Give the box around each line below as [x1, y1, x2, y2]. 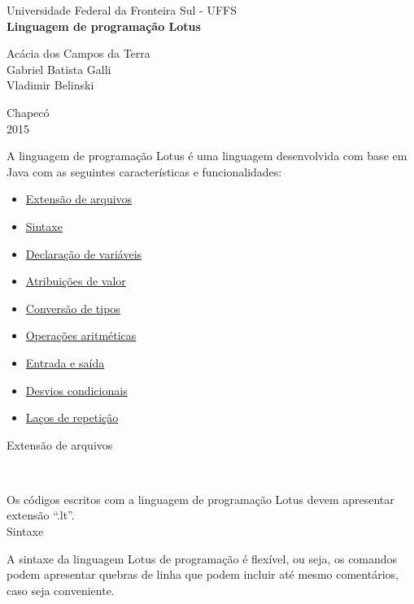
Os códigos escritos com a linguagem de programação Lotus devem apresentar [7, 490, 394, 507]
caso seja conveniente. [7, 581, 115, 598]
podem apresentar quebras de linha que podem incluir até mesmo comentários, [7, 566, 399, 583]
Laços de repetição [25, 409, 119, 426]
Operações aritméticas [25, 327, 137, 344]
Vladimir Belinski [7, 76, 94, 93]
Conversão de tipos [25, 299, 120, 316]
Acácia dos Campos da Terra [7, 45, 150, 62]
